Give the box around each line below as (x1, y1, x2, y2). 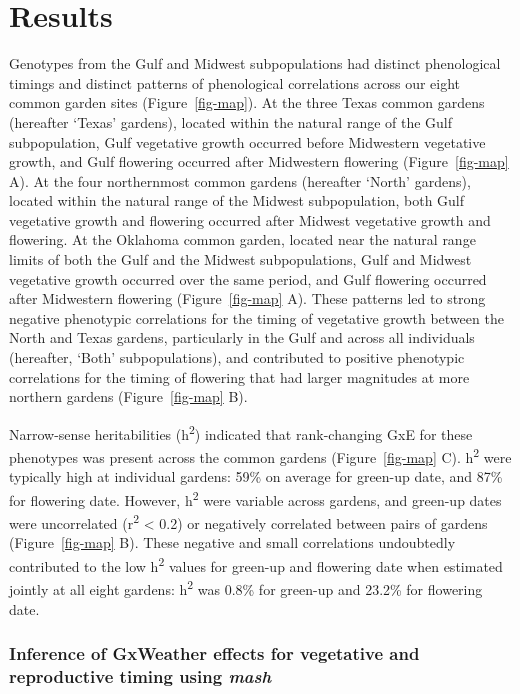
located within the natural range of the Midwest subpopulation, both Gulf (9, 190, 465, 211)
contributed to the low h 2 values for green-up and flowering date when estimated (9, 553, 503, 576)
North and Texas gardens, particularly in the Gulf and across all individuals (9, 327, 475, 348)
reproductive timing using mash (9, 663, 272, 688)
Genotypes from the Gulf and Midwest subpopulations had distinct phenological (9, 53, 501, 74)
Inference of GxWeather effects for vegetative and (9, 641, 420, 666)
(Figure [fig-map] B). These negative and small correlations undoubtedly (9, 532, 456, 553)
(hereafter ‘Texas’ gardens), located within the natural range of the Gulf (9, 111, 453, 132)
